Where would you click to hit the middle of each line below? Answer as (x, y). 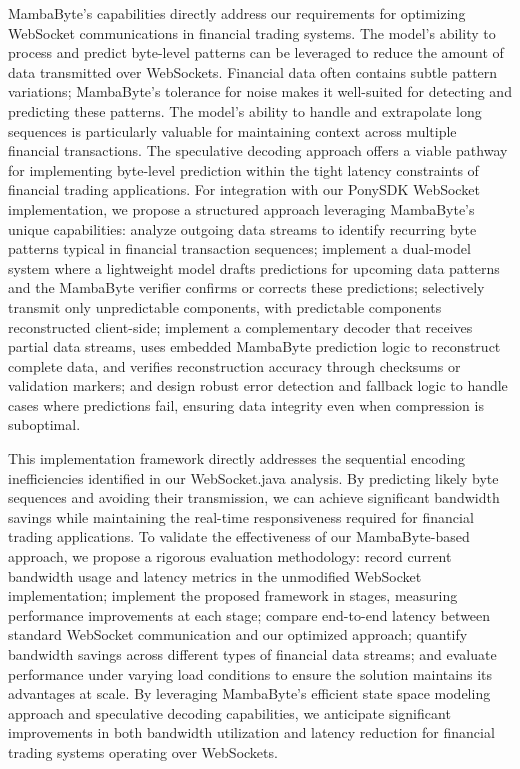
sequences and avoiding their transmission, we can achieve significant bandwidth (254, 497)
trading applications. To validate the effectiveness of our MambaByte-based (239, 536)
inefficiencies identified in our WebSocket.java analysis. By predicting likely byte (253, 477)
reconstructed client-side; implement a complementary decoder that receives (240, 326)
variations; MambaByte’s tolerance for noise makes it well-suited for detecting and (260, 91)
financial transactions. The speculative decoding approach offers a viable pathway (258, 150)
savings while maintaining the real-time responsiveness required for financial (241, 516)
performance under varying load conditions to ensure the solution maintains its (250, 673)
